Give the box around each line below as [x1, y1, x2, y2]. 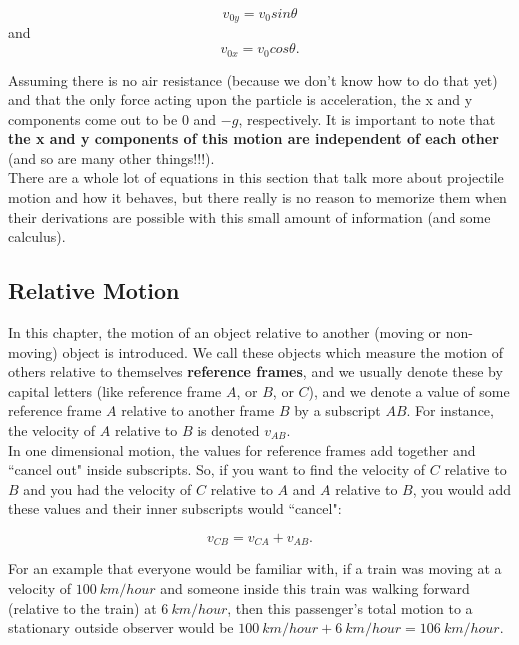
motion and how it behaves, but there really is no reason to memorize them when [8, 187, 507, 208]
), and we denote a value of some [308, 380, 510, 401]
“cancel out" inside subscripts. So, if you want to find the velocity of [8, 459, 426, 480]
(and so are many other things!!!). [8, 147, 215, 168]
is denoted [197, 420, 260, 441]
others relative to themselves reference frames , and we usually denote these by [8, 361, 503, 382]
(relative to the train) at [8, 597, 157, 618]
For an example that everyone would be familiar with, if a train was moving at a [8, 558, 502, 579]
